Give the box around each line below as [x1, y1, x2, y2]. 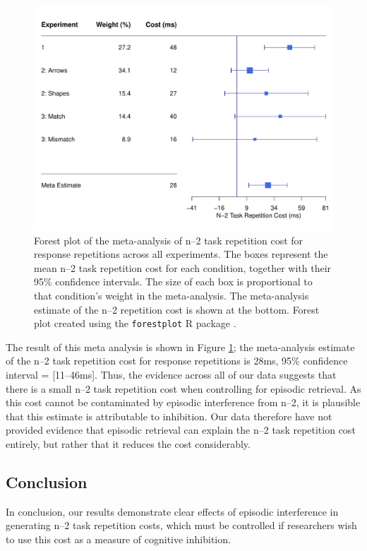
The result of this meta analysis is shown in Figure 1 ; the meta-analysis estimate [6, 339, 355, 354]
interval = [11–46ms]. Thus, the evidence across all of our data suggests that [6, 367, 337, 381]
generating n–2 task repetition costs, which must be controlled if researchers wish [6, 518, 357, 533]
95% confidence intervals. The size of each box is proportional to [34, 274, 313, 289]
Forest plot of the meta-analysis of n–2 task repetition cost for [34, 232, 303, 247]
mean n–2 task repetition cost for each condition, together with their [34, 260, 332, 275]
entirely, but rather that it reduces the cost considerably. [6, 436, 251, 451]
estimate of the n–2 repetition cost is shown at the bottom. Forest [34, 302, 320, 316]
